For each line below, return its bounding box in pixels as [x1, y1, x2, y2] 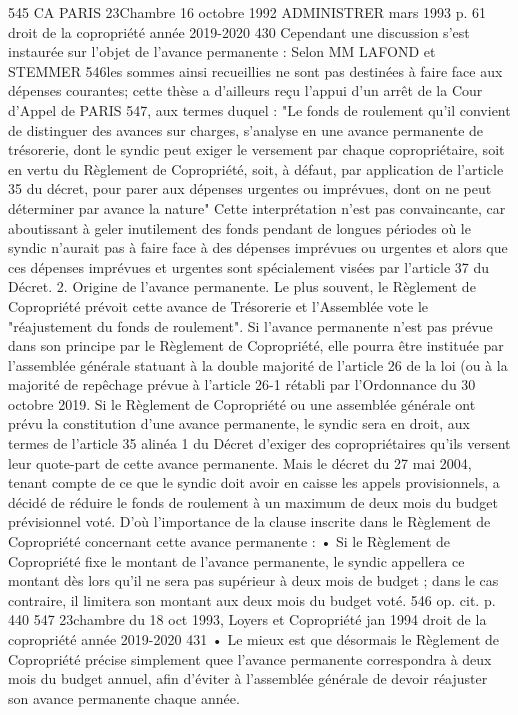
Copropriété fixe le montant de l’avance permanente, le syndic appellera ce [8, 550, 465, 571]
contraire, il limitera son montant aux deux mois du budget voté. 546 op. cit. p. [8, 589, 496, 610]
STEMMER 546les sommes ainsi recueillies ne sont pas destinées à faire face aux [8, 60, 503, 81]
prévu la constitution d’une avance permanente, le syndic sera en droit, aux [8, 413, 471, 434]
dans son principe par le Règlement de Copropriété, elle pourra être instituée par [8, 335, 504, 356]
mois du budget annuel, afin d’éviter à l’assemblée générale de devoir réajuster [8, 668, 488, 689]
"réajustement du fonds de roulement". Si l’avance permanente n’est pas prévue [8, 315, 493, 336]
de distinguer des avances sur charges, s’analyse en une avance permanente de [8, 119, 484, 140]
